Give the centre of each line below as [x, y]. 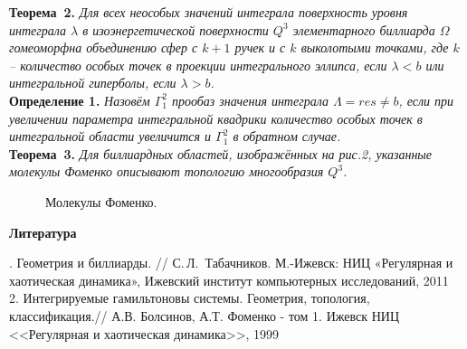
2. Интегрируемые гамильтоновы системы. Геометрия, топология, [190, 298]
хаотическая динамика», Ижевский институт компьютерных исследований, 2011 [229, 280]
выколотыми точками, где [375, 47]
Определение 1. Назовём [80, 100]
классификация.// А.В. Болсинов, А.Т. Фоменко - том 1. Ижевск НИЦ [205, 315]
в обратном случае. [287, 136]
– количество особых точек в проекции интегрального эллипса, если [198, 65]
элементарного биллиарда [364, 29]
